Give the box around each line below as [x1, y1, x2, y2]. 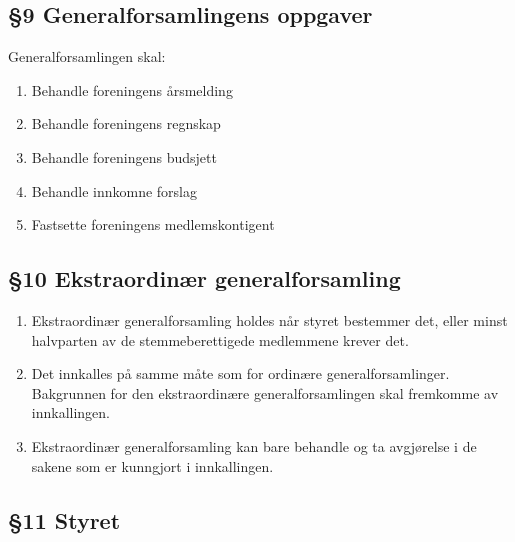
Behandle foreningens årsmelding [31, 79, 233, 100]
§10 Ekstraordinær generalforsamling [8, 263, 401, 294]
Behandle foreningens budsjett [31, 146, 217, 167]
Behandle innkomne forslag [31, 180, 198, 201]
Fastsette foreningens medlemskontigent [31, 214, 275, 235]
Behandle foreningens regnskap [31, 113, 221, 134]
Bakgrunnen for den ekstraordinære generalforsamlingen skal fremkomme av [31, 382, 499, 403]
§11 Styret [8, 504, 121, 535]
